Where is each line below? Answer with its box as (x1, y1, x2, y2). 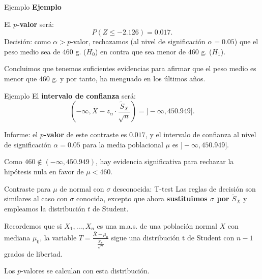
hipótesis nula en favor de (4, 166, 84, 176)
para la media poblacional (82, 139, 163, 149)
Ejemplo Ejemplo (4, 2, 62, 12)
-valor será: (17, 18, 54, 29)
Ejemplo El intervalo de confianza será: (4, 90, 136, 101)
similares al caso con (4, 193, 68, 204)
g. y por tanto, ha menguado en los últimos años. (52, 73, 206, 83)
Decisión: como (4, 36, 51, 47)
